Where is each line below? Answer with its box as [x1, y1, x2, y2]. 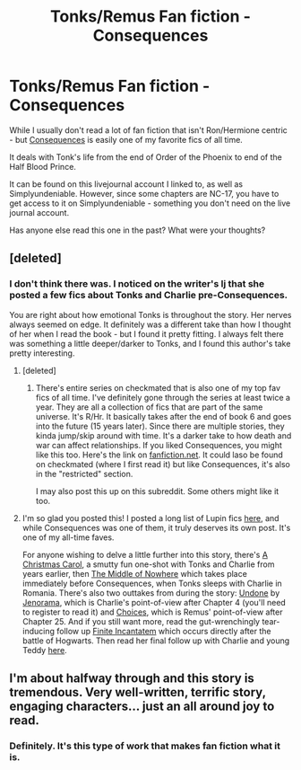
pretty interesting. [9, 348, 75, 358]
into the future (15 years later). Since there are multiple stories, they [35, 420, 285, 431]
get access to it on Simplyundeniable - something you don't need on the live [9, 198, 291, 208]
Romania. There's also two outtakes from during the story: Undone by [21, 587, 280, 598]
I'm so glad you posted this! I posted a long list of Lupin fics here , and [21, 512, 279, 523]
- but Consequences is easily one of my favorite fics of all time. [9, 134, 244, 145]
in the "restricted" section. [35, 468, 133, 479]
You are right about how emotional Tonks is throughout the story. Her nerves [9, 309, 293, 320]
